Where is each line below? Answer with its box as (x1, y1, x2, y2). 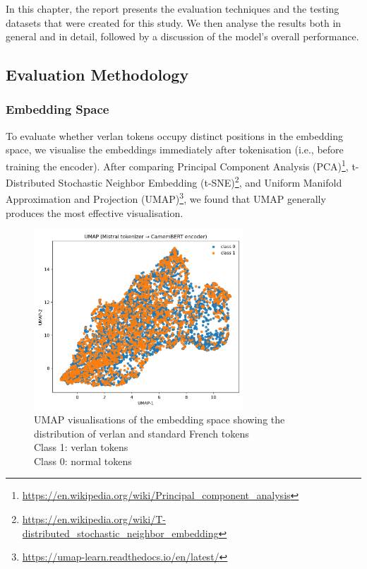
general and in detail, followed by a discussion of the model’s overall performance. (6, 29, 359, 44)
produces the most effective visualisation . (6, 205, 183, 220)
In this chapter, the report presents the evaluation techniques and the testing (6, 1, 339, 16)
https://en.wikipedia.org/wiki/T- (22, 512, 166, 527)
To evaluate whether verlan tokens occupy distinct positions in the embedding (6, 128, 343, 143)
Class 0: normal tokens (34, 453, 132, 468)
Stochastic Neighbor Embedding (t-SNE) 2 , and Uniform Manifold (58, 173, 342, 189)
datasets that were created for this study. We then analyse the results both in (6, 15, 342, 30)
